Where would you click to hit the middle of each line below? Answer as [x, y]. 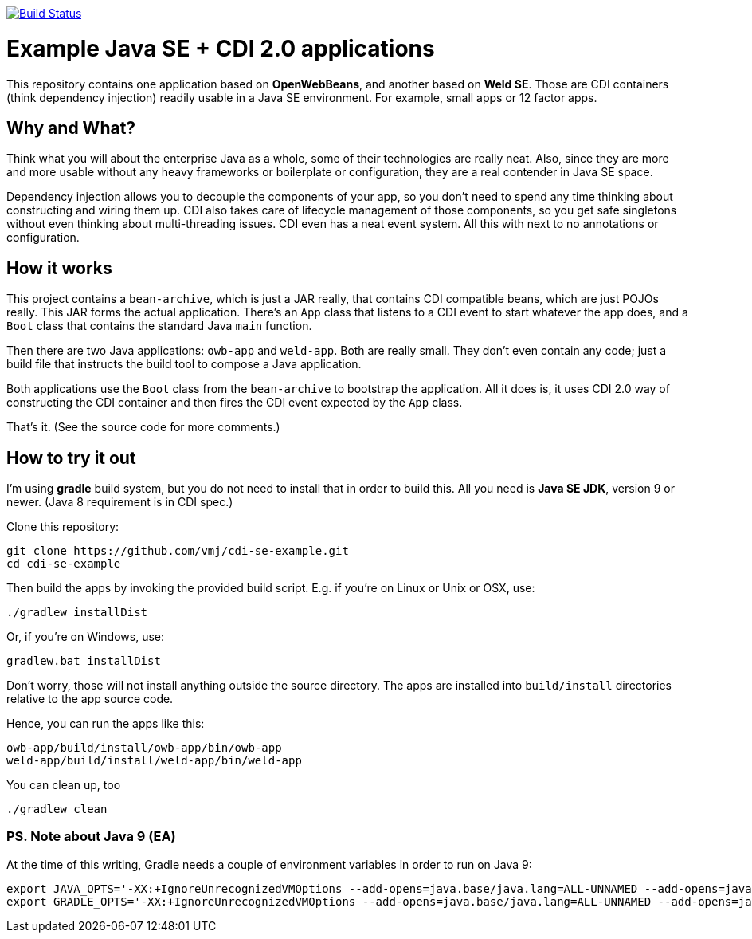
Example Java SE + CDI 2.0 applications [221, 48]
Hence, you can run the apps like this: [106, 724]
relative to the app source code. [90, 699]
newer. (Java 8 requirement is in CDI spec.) [120, 502]
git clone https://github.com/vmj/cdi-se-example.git [178, 551]
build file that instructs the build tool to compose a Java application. [184, 364]
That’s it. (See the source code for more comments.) [143, 427]
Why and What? [71, 128]
